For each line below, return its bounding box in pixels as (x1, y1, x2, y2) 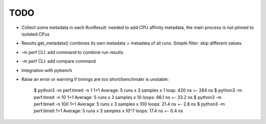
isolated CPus (21, 31, 50, 37)
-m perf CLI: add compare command (21, 58, 96, 64)
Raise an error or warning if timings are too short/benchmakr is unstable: (21, 76, 169, 82)
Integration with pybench (21, 67, 72, 73)
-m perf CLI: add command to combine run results (21, 49, 124, 55)
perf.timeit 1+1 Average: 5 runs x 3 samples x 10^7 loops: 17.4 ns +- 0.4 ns (33, 108, 183, 114)
